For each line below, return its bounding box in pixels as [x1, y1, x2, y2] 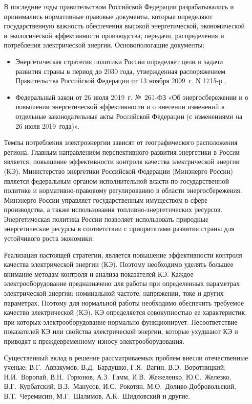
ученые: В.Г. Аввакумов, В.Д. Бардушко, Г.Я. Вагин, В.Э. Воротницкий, [4, 362, 226, 372]
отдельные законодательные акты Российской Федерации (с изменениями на [15, 111, 242, 121]
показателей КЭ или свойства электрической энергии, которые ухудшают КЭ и [4, 326, 238, 336]
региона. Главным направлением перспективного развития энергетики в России [4, 146, 240, 157]
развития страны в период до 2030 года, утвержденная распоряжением [15, 66, 226, 76]
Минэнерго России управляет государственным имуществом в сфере [4, 194, 208, 205]
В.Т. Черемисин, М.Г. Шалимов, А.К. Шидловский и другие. [4, 390, 190, 401]
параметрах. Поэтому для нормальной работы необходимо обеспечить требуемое [4, 297, 244, 308]
